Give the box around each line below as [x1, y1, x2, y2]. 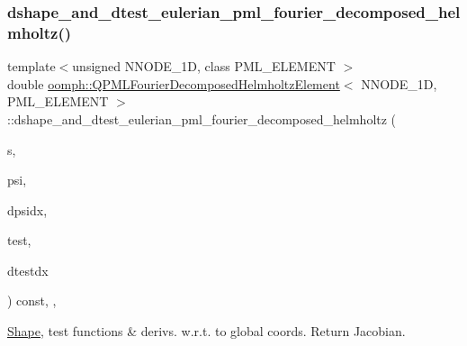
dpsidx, [7, 200, 48, 219]
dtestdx [7, 260, 49, 279]
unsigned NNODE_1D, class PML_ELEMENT [72, 57, 336, 76]
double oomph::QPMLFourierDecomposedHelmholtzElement [7, 74, 340, 93]
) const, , [7, 291, 57, 310]
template [7, 57, 56, 76]
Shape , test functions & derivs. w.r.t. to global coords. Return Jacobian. [7, 322, 406, 341]
